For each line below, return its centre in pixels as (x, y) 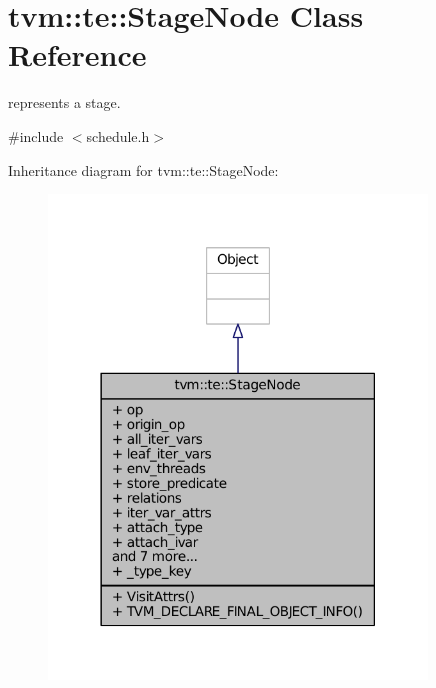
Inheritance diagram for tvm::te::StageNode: (143, 169)
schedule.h (118, 135)
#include (36, 135)
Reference (77, 54)
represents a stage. (64, 102)
